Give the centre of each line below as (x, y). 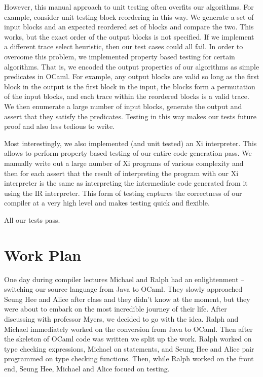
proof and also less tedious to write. (60, 126)
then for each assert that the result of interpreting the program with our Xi (121, 173)
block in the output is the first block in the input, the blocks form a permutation (130, 86)
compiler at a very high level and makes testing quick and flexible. (107, 203)
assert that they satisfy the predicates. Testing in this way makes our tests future (130, 116)
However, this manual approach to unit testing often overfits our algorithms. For (129, 7)
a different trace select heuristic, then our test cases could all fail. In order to (124, 46)
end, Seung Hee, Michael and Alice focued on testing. (87, 368)
